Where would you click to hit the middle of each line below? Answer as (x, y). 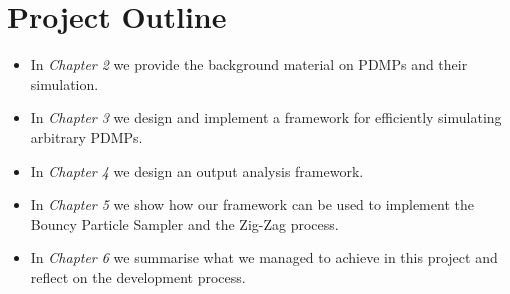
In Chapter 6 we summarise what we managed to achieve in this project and (264, 257)
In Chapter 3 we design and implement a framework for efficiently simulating (266, 117)
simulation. (64, 83)
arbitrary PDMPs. (86, 136)
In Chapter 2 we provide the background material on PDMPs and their (249, 64)
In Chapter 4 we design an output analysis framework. (197, 170)
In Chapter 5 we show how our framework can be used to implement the (252, 204)
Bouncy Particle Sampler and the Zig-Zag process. (184, 223)
